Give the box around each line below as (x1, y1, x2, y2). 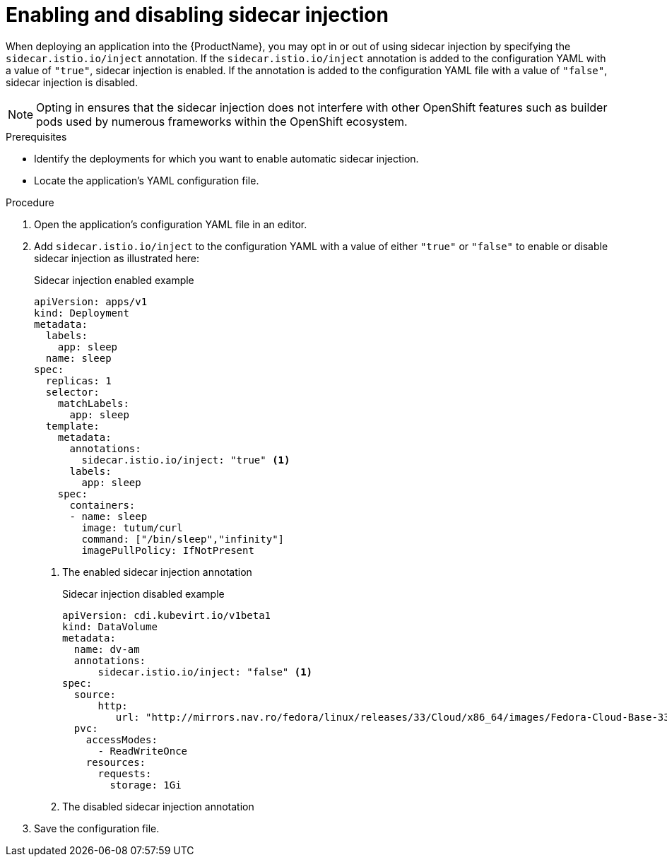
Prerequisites (6, 130, 67, 143)
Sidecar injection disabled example (62, 587, 225, 600)
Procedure (6, 196, 54, 208)
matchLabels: (57, 397, 129, 409)
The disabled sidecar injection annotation (62, 800, 254, 813)
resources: (85, 756, 146, 768)
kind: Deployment (34, 307, 129, 319)
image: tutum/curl (81, 521, 183, 533)
